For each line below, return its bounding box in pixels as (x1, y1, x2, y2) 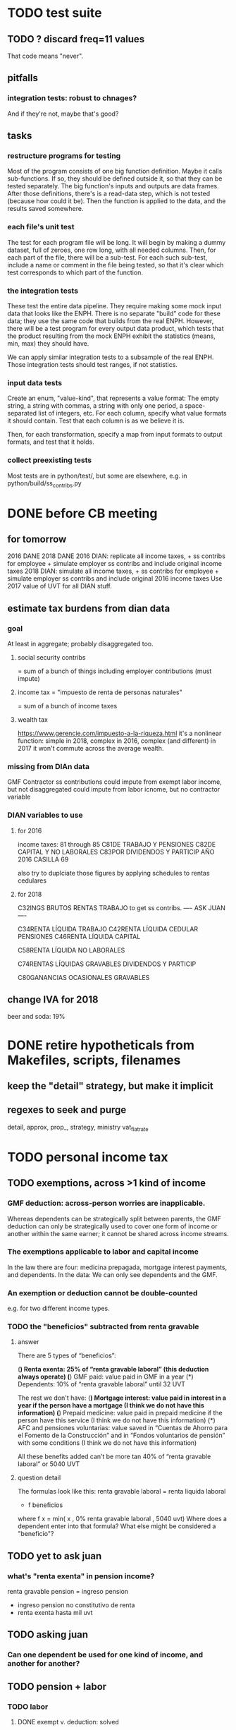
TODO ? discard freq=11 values (7, 33, 145, 45)
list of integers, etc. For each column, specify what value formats (38, 409, 227, 418)
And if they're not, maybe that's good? (7, 109, 119, 118)
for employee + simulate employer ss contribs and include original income (7, 559, 222, 568)
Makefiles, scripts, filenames (7, 1052, 181, 1068)
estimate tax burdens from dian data (7, 602, 170, 615)
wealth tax (17, 715, 48, 724)
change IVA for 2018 (7, 993, 99, 1006)
